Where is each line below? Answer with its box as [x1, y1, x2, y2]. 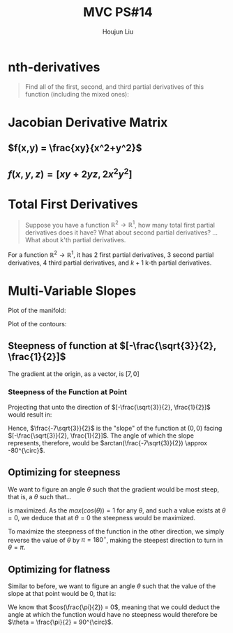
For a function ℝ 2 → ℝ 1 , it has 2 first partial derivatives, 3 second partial [8, 249, 214, 259]
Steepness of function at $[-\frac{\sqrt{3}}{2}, [8, 340, 217, 352]
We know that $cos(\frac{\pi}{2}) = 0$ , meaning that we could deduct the [8, 603, 220, 611]
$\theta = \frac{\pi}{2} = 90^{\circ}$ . [8, 618, 114, 627]
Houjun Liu [102, 27, 134, 36]
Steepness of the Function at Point [8, 387, 128, 396]
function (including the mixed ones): [24, 90, 130, 98]
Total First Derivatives [8, 196, 138, 212]
